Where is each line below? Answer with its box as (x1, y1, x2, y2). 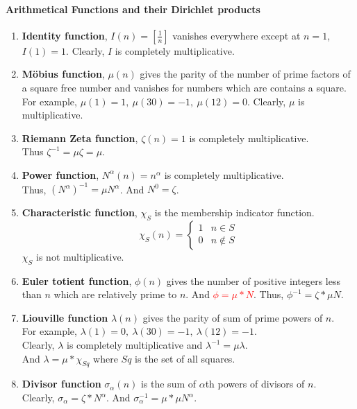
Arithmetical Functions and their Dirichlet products (6, 1, 260, 16)
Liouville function (22, 310, 108, 324)
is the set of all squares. (135, 351, 235, 365)
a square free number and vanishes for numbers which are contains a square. (22, 80, 347, 94)
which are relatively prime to (53, 287, 177, 302)
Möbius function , (22, 67, 105, 81)
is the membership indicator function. (154, 205, 315, 220)
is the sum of (140, 376, 197, 391)
